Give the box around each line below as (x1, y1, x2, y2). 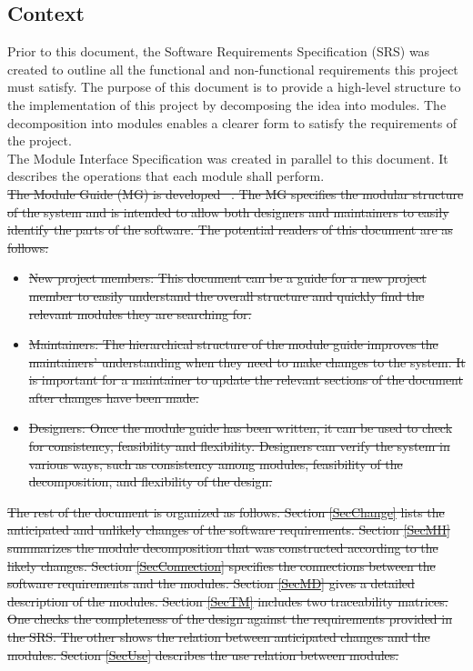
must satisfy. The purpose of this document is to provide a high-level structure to (7, 77, 461, 96)
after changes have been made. (28, 387, 199, 406)
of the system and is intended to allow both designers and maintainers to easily (7, 202, 449, 221)
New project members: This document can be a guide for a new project (28, 268, 427, 287)
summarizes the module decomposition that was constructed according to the (7, 538, 438, 557)
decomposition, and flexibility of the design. (28, 472, 273, 491)
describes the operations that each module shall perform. (7, 166, 325, 185)
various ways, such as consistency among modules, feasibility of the (28, 454, 403, 473)
